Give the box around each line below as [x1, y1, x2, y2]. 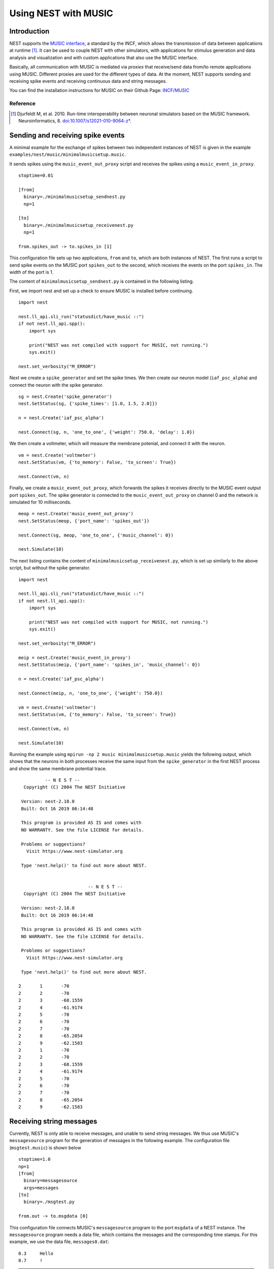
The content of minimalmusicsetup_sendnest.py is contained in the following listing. [9, 278, 194, 284]
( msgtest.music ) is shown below [9, 1145, 81, 1151]
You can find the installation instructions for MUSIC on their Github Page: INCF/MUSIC [9, 87, 190, 93]
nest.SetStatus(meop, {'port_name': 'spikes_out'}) [18, 518, 150, 524]
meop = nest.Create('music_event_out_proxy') [18, 511, 134, 517]
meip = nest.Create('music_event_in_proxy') [18, 655, 131, 660]
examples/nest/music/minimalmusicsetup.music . [9, 151, 126, 157]
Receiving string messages [9, 1117, 97, 1125]
